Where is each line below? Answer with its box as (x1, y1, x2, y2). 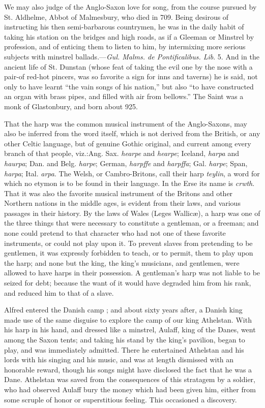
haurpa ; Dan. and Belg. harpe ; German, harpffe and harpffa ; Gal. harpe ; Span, (4, 158, 248, 168)
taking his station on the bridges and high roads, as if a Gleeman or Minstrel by (4, 31, 254, 42)
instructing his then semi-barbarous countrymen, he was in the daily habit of (4, 21, 244, 32)
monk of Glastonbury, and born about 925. (4, 101, 138, 111)
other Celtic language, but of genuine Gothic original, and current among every (4, 138, 251, 148)
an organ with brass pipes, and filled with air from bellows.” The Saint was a (4, 91, 244, 102)
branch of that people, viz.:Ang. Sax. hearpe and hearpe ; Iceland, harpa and (4, 148, 239, 159)
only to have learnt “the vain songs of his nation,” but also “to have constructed (4, 81, 254, 91)
